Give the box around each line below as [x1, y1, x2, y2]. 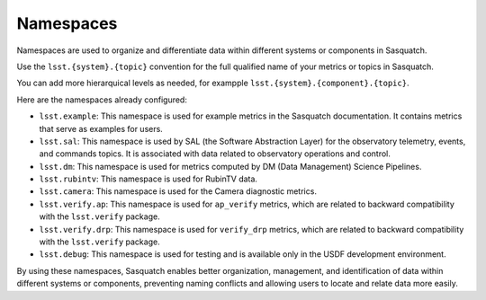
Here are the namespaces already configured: [16, 94, 188, 105]
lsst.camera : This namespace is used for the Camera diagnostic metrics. [39, 186, 317, 197]
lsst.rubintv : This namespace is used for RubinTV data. [39, 173, 258, 184]
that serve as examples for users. [39, 123, 164, 134]
